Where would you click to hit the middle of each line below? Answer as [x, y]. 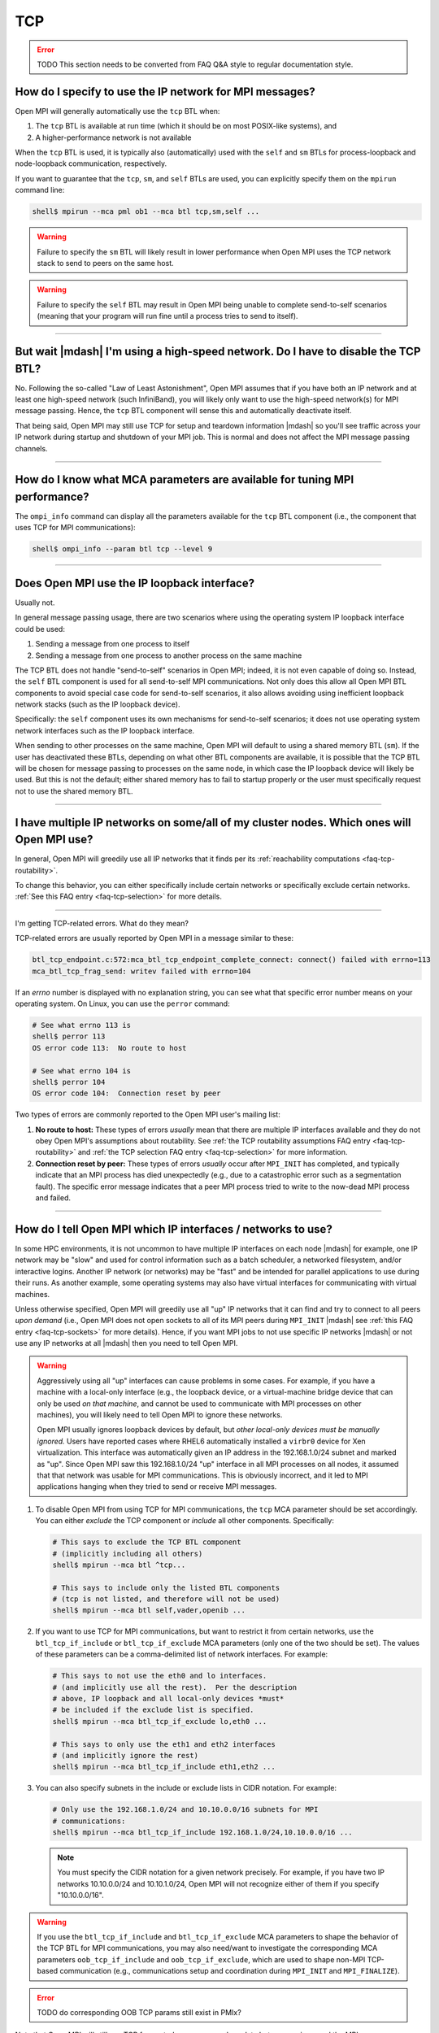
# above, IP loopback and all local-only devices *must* [168, 1699]
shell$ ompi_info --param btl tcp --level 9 [122, 549]
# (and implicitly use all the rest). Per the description [175, 1687]
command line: [40, 190]
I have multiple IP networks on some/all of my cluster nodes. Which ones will [213, 823]
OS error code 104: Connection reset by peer [126, 1093]
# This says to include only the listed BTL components [166, 1587]
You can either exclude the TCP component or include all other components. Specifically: [185, 1521]
